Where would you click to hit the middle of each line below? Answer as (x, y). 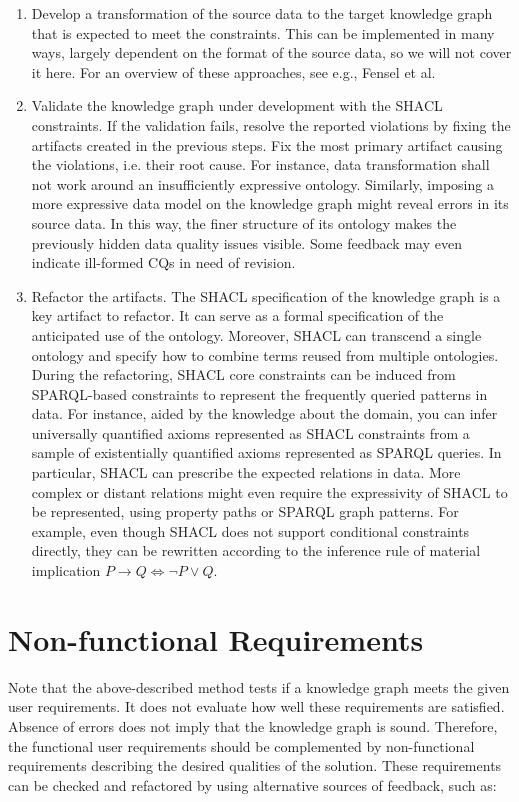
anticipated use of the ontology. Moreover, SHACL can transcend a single (256, 334)
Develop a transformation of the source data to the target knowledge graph (262, 13)
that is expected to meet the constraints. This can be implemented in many (263, 32)
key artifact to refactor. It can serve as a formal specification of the (237, 315)
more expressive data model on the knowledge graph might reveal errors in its (270, 203)
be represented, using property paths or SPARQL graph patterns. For (245, 511)
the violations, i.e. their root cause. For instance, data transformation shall (260, 164)
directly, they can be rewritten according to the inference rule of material (256, 550)
